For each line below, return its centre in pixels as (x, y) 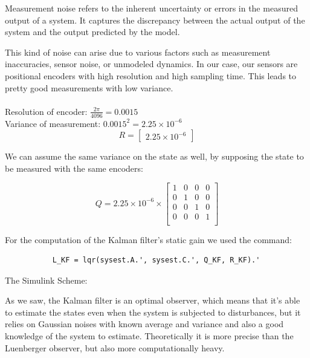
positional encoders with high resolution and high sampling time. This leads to (151, 75)
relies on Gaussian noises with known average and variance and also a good (144, 324)
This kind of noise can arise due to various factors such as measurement (138, 52)
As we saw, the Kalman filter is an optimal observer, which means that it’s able (153, 300)
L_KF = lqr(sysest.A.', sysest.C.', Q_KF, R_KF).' (156, 260)
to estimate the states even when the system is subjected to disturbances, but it (153, 312)
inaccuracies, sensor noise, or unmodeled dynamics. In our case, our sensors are (151, 64)
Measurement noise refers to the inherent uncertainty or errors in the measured (151, 8)
